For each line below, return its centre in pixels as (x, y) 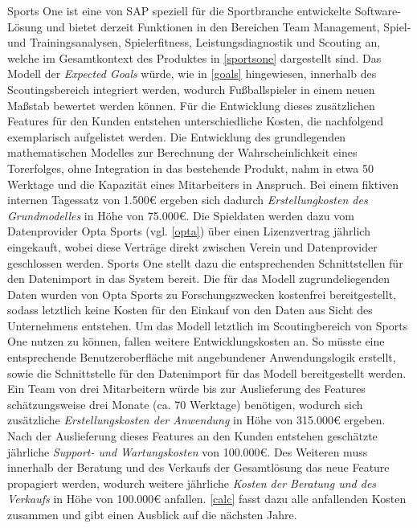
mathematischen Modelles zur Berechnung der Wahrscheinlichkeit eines (182, 152)
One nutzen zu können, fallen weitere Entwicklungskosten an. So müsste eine (196, 341)
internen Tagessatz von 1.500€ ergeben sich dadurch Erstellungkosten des (188, 200)
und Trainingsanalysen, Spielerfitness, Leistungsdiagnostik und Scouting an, (194, 42)
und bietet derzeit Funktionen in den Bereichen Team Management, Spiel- (229, 26)
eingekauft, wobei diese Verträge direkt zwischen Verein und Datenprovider (192, 246)
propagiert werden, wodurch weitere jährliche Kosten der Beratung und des (192, 483)
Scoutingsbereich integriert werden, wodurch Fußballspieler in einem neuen (191, 89)
